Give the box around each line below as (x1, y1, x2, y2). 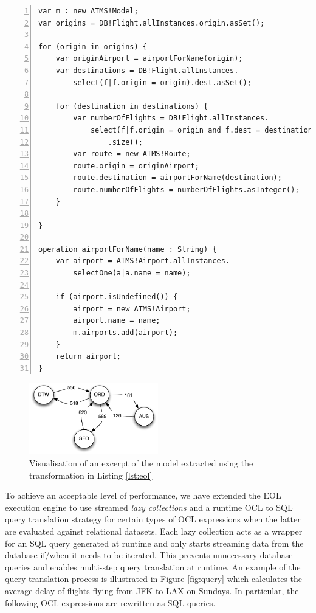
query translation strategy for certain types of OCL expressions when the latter (5, 513, 301, 525)
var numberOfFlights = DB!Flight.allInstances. (73, 114, 269, 123)
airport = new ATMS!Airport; (73, 304, 191, 313)
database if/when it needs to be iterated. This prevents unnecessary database (5, 549, 293, 561)
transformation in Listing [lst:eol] (29, 468, 153, 481)
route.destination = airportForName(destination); (73, 173, 282, 182)
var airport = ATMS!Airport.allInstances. (55, 257, 230, 266)
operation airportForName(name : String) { (38, 244, 217, 254)
